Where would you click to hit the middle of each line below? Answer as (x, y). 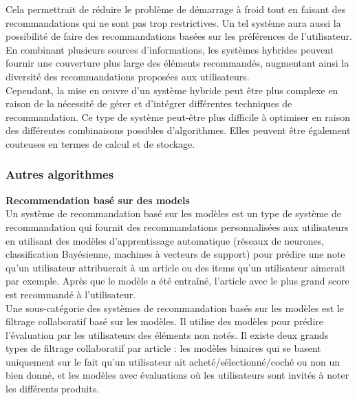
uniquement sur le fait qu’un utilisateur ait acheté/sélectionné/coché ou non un (173, 361)
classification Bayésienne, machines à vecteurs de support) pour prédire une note (175, 254)
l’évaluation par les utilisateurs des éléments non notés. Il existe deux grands (167, 334)
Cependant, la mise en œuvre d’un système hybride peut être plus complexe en (172, 90)
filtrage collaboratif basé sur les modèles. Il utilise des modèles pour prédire (164, 321)
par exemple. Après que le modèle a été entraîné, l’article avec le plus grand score (177, 281)
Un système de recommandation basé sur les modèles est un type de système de (173, 213)
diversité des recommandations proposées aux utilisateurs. (128, 76)
